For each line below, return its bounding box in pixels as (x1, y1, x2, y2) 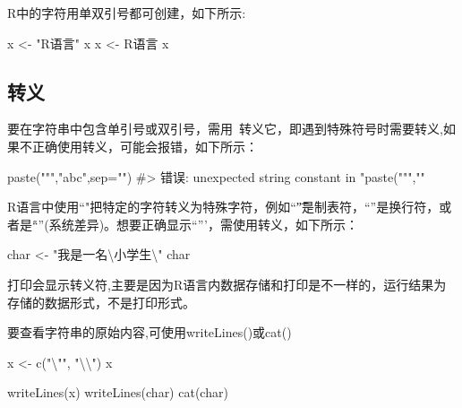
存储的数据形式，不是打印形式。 (7, 292, 195, 311)
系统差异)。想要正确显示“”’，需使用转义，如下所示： (48, 214, 358, 233)
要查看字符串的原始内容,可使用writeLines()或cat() (7, 323, 292, 342)
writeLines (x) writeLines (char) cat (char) (7, 383, 228, 402)
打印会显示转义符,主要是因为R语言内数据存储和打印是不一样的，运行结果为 (7, 274, 447, 293)
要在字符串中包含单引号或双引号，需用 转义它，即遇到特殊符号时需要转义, (7, 119, 443, 138)
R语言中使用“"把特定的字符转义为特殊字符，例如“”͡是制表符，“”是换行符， (7, 197, 440, 216)
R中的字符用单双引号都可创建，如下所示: (7, 4, 246, 22)
